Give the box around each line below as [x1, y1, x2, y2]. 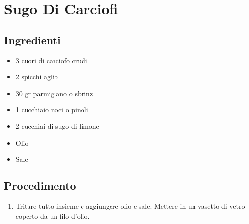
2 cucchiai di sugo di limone [15, 121, 99, 131]
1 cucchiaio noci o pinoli [15, 104, 88, 115]
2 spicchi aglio [15, 72, 58, 82]
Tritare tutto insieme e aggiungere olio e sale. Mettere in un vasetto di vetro [15, 200, 245, 211]
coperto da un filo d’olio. [15, 210, 90, 221]
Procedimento [4, 178, 76, 193]
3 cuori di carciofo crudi [15, 55, 87, 65]
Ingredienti [4, 32, 61, 47]
